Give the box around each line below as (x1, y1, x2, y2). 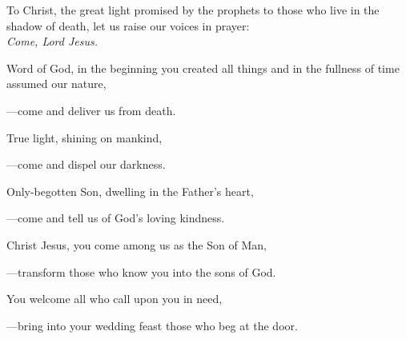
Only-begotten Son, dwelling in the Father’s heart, (6, 182, 254, 199)
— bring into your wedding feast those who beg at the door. (6, 317, 298, 333)
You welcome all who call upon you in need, (6, 290, 223, 307)
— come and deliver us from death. (6, 102, 176, 118)
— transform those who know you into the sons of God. (6, 263, 276, 280)
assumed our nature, (6, 75, 107, 92)
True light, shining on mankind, (6, 129, 163, 146)
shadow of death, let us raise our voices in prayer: (6, 17, 250, 34)
